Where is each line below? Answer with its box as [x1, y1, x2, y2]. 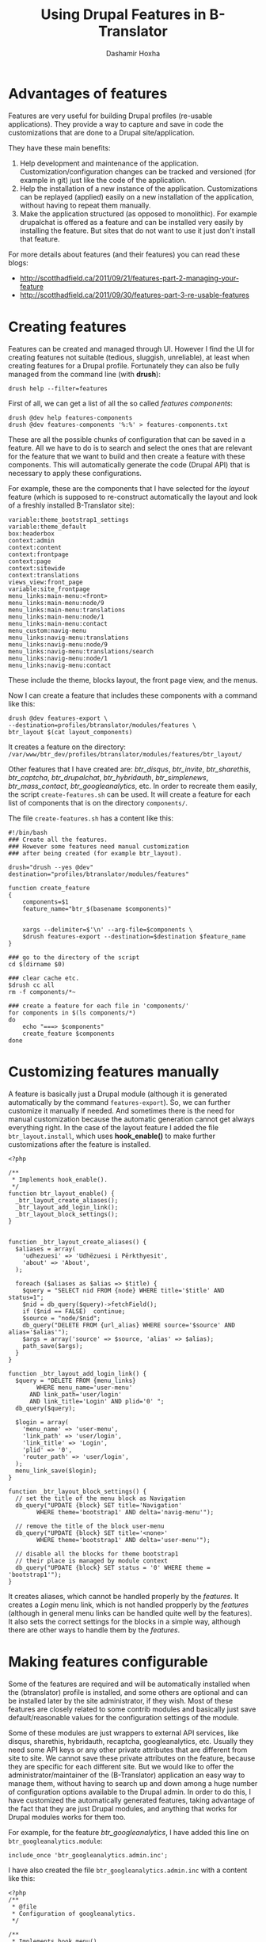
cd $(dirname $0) [8, 960, 66, 968]
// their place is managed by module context [15, 1556, 169, 1565]
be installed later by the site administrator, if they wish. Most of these [8, 1696, 234, 1705]
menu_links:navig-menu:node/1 [8, 654, 108, 662]
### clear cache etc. [8, 974, 80, 982]
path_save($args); [22, 1342, 83, 1350]
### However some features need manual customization [8, 842, 190, 851]
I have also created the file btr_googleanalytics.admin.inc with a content [8, 1865, 248, 1875]
